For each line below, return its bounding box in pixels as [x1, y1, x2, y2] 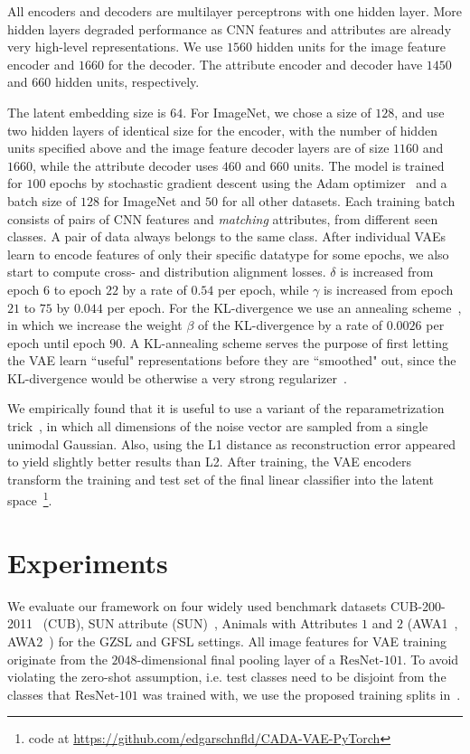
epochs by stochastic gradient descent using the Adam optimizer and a [50, 174, 447, 193]
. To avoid [402, 649, 459, 668]
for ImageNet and [103, 191, 202, 210]
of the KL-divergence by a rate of [198, 316, 383, 335]
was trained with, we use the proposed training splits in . [142, 684, 461, 703]
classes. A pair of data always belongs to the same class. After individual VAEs [7, 227, 446, 246]
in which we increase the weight [7, 316, 183, 335]
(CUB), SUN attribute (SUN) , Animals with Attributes [42, 614, 358, 633]
